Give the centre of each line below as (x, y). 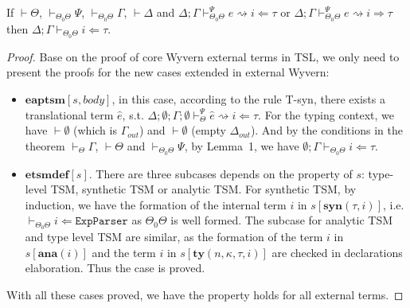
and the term (124, 252)
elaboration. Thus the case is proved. (115, 268)
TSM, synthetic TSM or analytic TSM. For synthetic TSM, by (203, 189)
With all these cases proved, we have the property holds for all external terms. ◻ (205, 294)
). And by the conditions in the (326, 130)
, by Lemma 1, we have (242, 145)
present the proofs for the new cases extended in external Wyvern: (168, 72)
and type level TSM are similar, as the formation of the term (174, 237)
